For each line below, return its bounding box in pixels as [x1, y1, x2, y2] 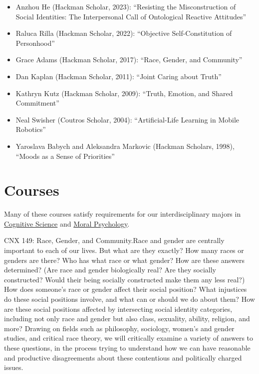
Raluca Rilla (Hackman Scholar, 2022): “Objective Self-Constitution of [15, 28, 232, 38]
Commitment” [15, 98, 59, 108]
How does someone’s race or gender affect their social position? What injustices [4, 284, 247, 294]
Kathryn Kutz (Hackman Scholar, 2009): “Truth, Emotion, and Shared [15, 88, 233, 98]
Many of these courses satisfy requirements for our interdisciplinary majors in [4, 209, 241, 219]
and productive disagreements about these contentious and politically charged [4, 352, 242, 363]
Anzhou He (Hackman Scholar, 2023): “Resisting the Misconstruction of [15, 1, 236, 11]
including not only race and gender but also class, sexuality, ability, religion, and [4, 313, 250, 324]
